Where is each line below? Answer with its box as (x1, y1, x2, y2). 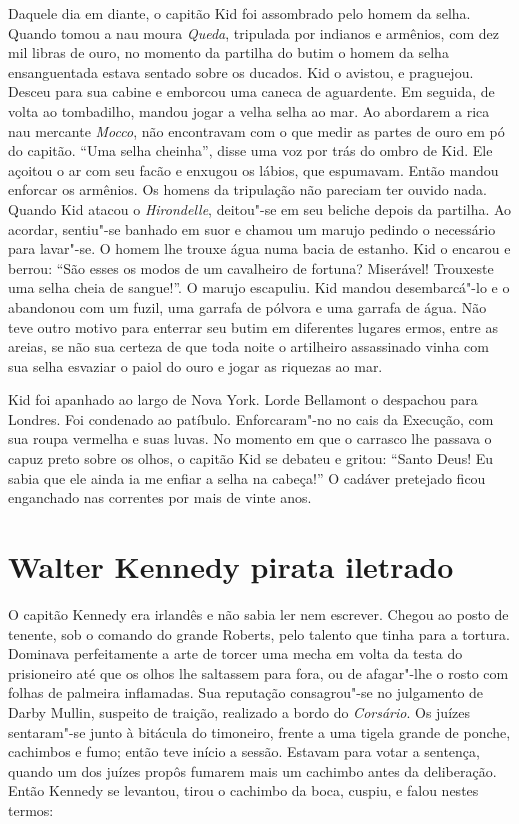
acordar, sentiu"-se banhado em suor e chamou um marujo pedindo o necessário (8, 218, 496, 239)
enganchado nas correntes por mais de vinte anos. (8, 487, 312, 508)
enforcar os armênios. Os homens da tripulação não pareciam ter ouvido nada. (8, 179, 487, 200)
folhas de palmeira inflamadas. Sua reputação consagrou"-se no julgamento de (8, 682, 484, 703)
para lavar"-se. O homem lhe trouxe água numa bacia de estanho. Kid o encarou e (8, 238, 511, 259)
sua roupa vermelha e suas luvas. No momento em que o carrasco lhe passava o (8, 428, 492, 449)
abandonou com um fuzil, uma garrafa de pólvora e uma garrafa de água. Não (8, 296, 487, 317)
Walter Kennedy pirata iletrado (8, 546, 454, 587)
